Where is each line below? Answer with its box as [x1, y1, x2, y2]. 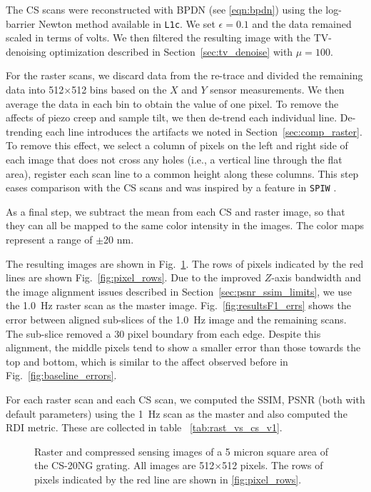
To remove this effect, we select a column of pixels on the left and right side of [6, 138, 348, 153]
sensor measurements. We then [210, 82, 345, 97]
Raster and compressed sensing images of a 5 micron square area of [34, 443, 328, 458]
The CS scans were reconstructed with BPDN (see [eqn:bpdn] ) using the [6, 2, 322, 16]
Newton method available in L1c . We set [39, 16, 215, 31]
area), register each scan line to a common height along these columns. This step [6, 166, 359, 181]
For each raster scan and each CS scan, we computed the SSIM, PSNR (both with [6, 391, 365, 406]
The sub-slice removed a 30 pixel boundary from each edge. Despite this [6, 326, 321, 341]
